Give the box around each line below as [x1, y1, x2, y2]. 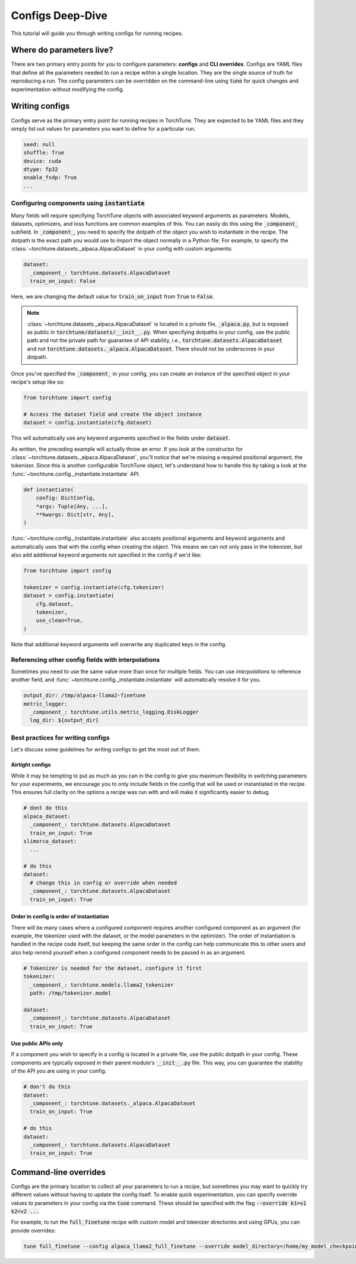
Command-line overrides [11, 1167, 106, 1177]
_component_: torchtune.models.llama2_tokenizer [30, 981, 174, 988]
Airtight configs [11, 761, 51, 769]
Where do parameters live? [11, 45, 113, 55]
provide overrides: [11, 1227, 56, 1234]
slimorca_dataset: [23, 838, 77, 845]
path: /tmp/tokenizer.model [30, 990, 112, 996]
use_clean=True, [36, 617, 83, 624]
